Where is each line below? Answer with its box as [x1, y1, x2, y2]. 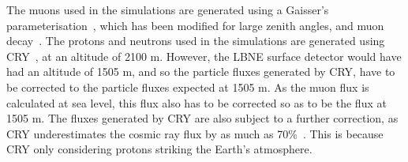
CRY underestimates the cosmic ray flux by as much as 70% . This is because [6, 125, 384, 141]
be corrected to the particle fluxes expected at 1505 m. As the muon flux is [6, 78, 369, 95]
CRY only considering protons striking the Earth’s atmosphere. [6, 141, 313, 157]
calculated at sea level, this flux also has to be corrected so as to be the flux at [6, 94, 387, 111]
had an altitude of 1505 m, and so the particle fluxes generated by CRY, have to [6, 63, 395, 80]
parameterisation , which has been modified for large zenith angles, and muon [6, 17, 384, 33]
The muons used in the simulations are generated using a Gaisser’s [6, 2, 329, 17]
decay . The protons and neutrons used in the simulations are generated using [6, 32, 385, 49]
